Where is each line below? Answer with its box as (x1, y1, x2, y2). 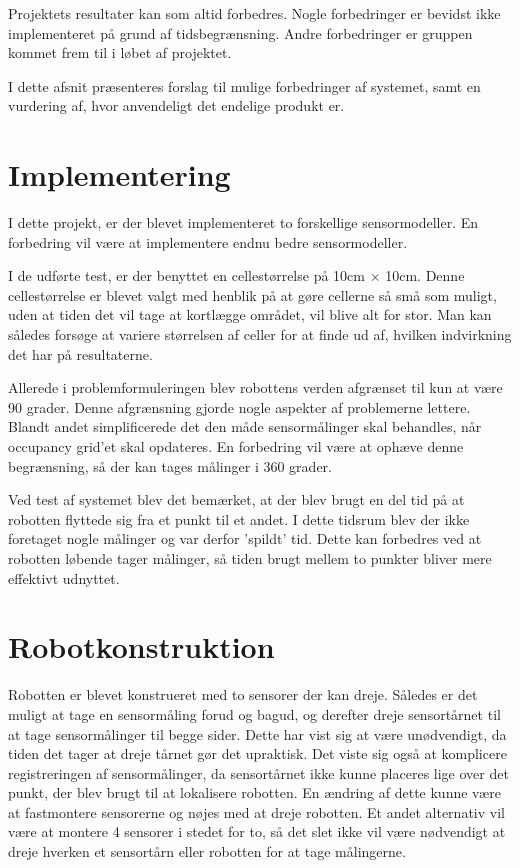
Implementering (8, 154, 231, 195)
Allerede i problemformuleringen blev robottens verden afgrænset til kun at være (8, 377, 503, 398)
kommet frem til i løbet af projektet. (8, 42, 232, 63)
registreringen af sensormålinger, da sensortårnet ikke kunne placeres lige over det (8, 762, 509, 783)
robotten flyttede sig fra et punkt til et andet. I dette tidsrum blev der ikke (8, 508, 470, 529)
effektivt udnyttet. (8, 567, 120, 588)
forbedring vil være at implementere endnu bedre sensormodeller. (8, 231, 408, 252)
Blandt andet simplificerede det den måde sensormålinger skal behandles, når (8, 416, 482, 437)
